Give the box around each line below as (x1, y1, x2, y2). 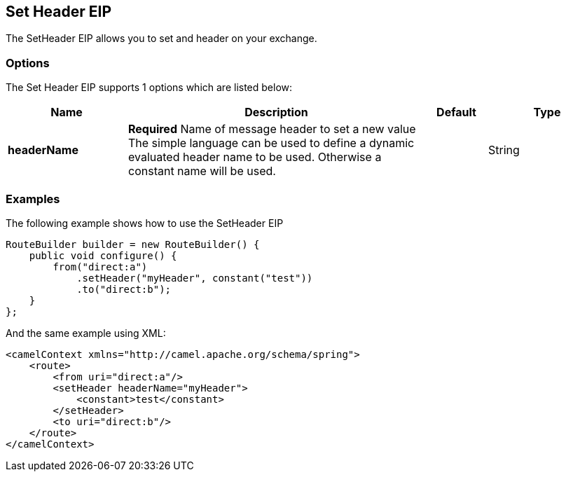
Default (436, 105, 476, 120)
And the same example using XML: (6, 326, 166, 339)
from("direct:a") (53, 261, 148, 272)
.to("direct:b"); (76, 283, 172, 295)
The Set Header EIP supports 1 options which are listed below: (6, 81, 293, 94)
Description (244, 105, 308, 120)
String (488, 143, 520, 158)
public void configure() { (29, 249, 177, 261)
